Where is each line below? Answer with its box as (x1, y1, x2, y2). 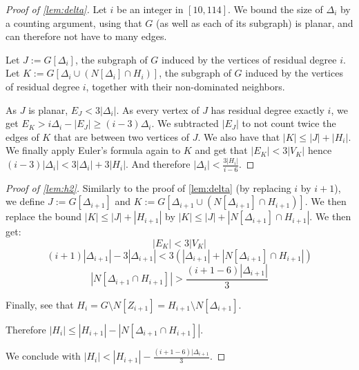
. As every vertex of (116, 102, 200, 117)
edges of (6, 129, 39, 144)
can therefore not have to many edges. (6, 29, 167, 43)
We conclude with (6, 349, 81, 363)
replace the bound (6, 209, 82, 224)
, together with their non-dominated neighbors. (86, 79, 285, 93)
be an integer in (116, 2, 184, 16)
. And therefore (126, 157, 191, 171)
